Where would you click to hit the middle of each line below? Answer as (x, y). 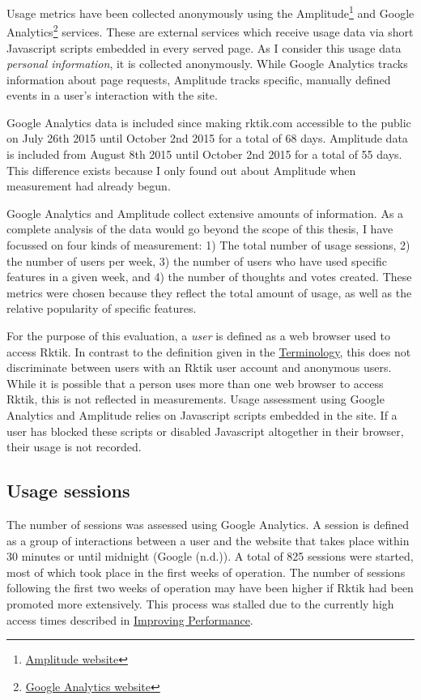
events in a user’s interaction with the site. (112, 95)
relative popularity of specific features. (102, 308)
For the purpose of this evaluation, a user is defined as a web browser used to (199, 335)
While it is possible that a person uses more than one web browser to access (195, 383)
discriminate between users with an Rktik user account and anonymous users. (199, 367)
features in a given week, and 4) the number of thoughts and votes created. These (209, 277)
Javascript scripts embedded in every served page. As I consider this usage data (204, 47)
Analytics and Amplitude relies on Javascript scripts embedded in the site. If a (202, 414)
